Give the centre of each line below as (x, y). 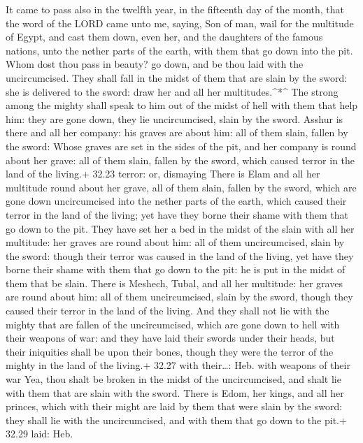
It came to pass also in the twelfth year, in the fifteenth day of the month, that (175, 9)
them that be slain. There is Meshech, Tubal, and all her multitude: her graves (174, 283)
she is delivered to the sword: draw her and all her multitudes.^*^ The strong (172, 91)
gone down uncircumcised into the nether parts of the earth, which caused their (176, 201)
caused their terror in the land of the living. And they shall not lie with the (168, 311)
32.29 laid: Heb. (40, 434)
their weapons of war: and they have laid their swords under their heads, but (170, 338)
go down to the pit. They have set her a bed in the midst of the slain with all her (180, 228)
